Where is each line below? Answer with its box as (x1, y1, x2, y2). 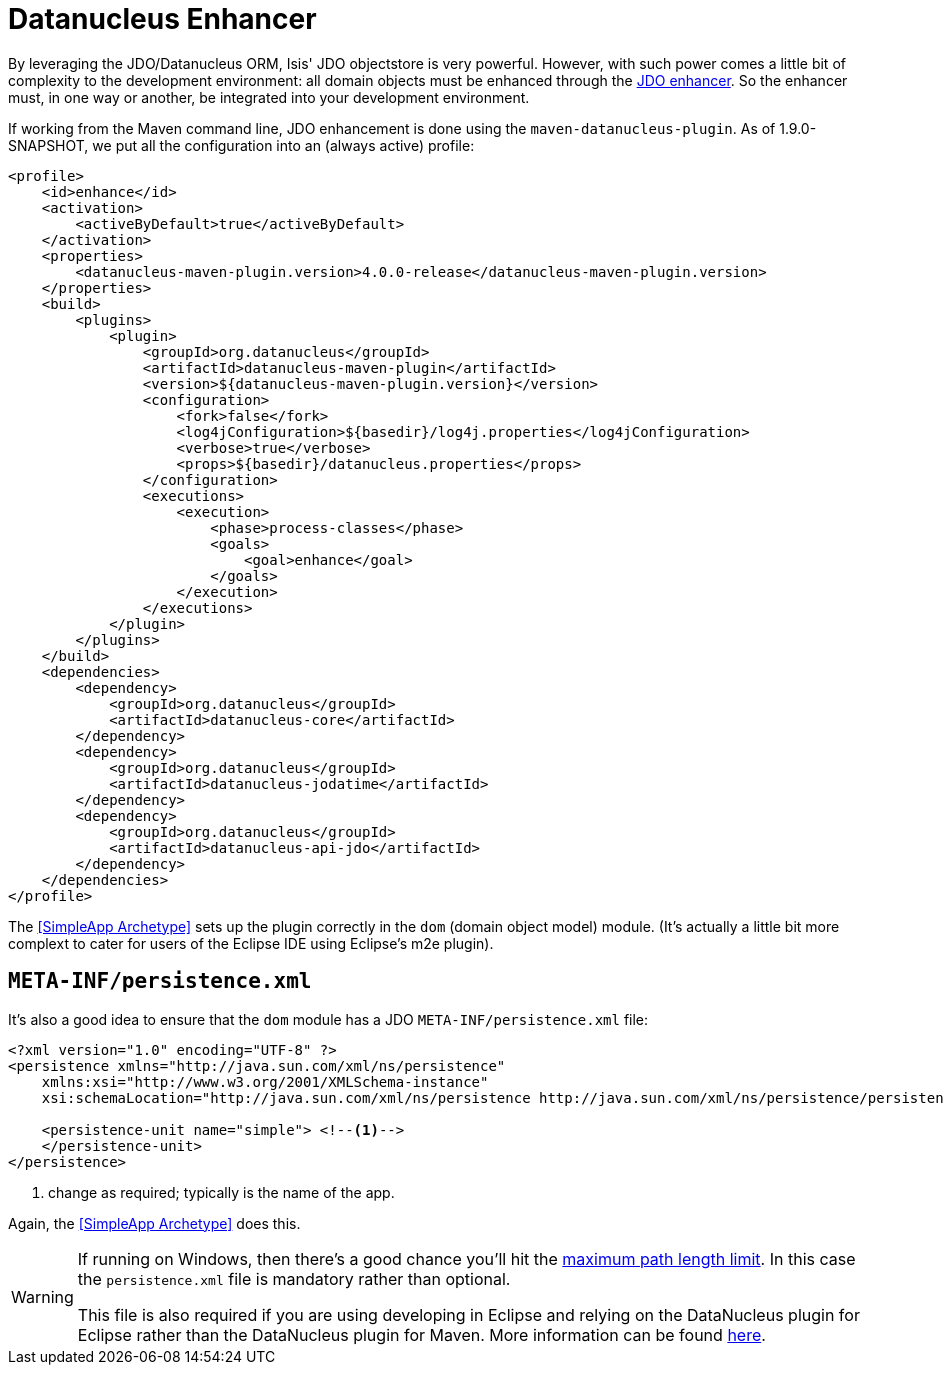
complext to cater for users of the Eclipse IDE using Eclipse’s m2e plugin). (8, 934, 494, 952)
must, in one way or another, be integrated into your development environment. (8, 88, 530, 106)
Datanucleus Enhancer (8, 2, 317, 36)
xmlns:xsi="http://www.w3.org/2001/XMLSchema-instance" (41, 1073, 489, 1090)
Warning (11, 1286, 74, 1307)
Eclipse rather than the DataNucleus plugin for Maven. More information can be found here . (77, 1324, 766, 1345)
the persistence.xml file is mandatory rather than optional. (77, 1268, 511, 1289)
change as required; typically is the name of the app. (48, 1183, 395, 1201)
